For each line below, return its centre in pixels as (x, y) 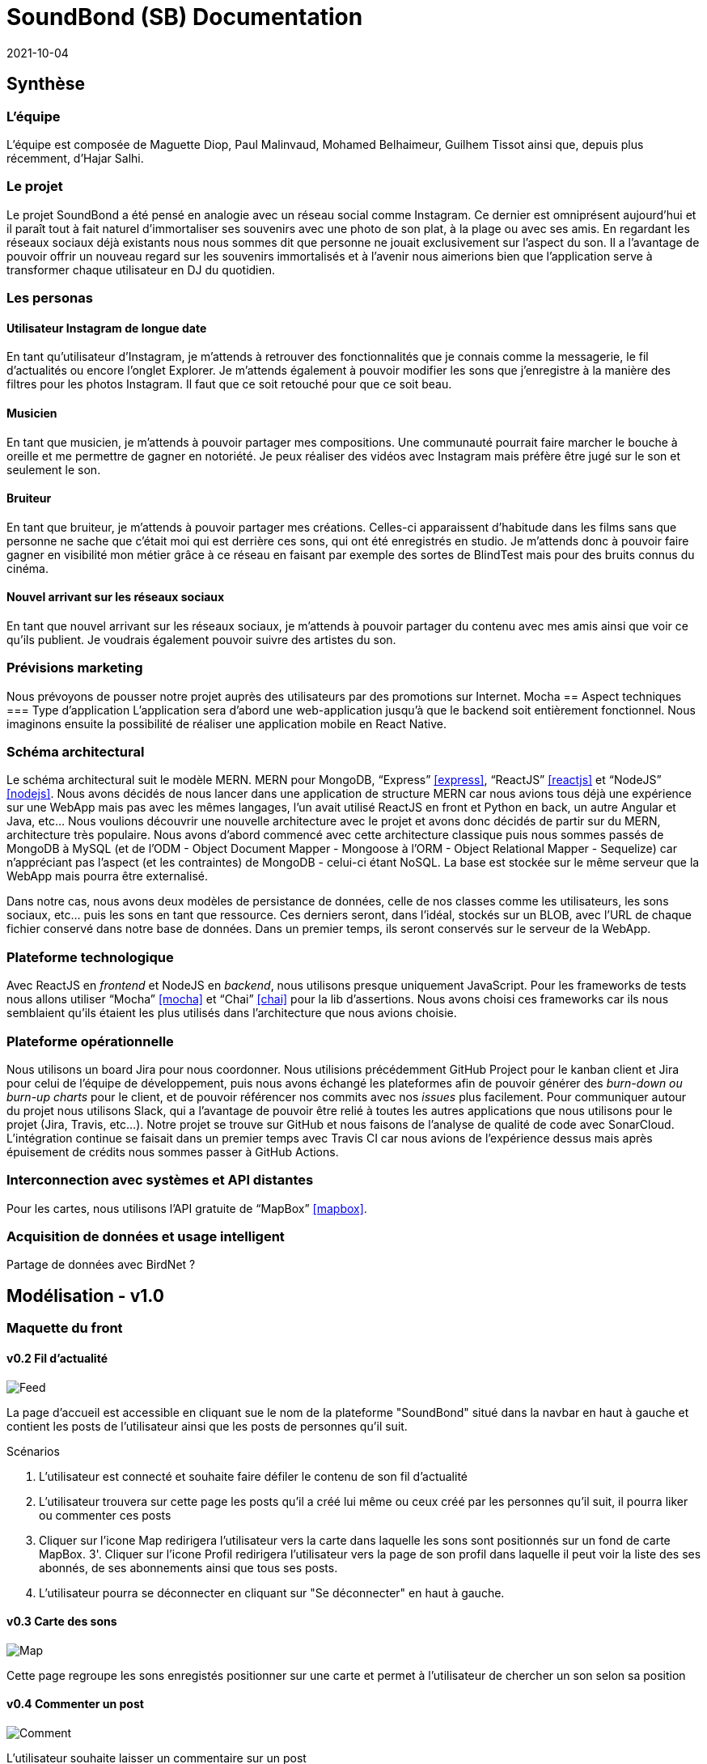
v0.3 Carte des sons (62, 1622)
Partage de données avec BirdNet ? (101, 1265)
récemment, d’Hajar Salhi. (75, 158)
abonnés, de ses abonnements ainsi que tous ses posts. (188, 1567)
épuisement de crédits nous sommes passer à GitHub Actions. (173, 1151)
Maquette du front (65, 1328)
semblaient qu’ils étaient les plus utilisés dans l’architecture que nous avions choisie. (232, 1013)
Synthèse (46, 84)
